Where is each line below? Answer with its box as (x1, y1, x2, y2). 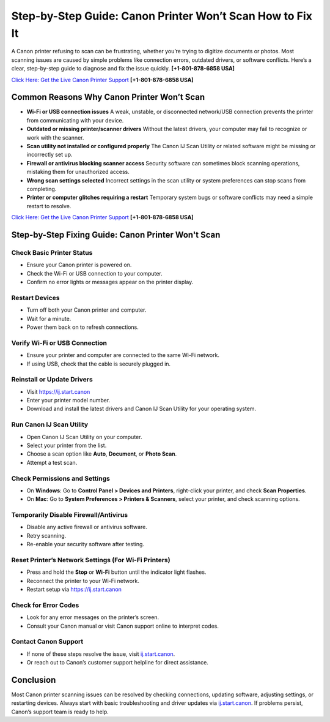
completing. (26, 185, 57, 192)
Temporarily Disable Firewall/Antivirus (11, 511, 128, 519)
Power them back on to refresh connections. (26, 323, 139, 331)
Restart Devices (11, 293, 60, 302)
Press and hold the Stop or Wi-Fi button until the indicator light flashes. (26, 568, 207, 576)
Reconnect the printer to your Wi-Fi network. (26, 577, 140, 584)
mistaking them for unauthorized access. (26, 168, 130, 176)
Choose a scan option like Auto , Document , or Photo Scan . (26, 450, 177, 457)
